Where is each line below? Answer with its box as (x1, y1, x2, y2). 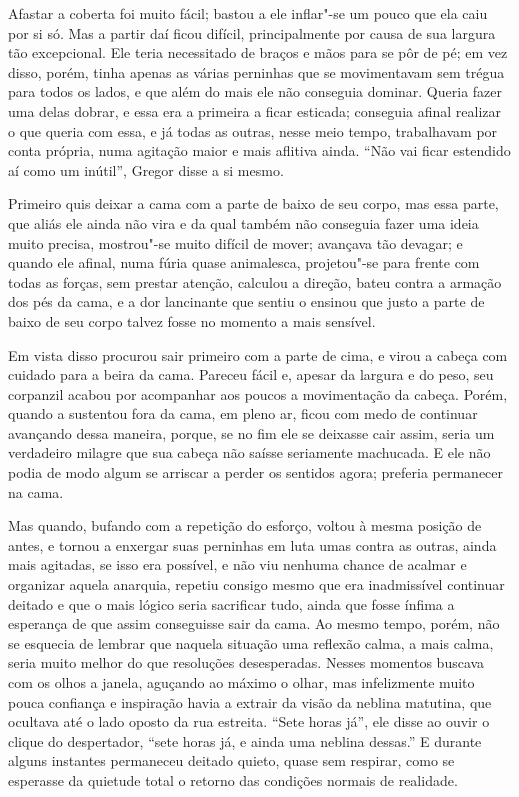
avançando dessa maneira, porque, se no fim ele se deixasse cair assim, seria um (8, 422, 495, 443)
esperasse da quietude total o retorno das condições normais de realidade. (8, 769, 458, 790)
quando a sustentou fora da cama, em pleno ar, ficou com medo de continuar (8, 403, 478, 424)
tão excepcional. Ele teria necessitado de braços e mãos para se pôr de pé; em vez (8, 42, 508, 63)
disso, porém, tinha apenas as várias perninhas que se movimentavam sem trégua (8, 61, 505, 82)
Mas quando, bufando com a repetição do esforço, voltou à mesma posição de (8, 515, 482, 536)
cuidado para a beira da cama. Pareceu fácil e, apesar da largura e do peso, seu (8, 364, 494, 385)
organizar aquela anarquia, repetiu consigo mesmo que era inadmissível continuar (8, 574, 505, 595)
